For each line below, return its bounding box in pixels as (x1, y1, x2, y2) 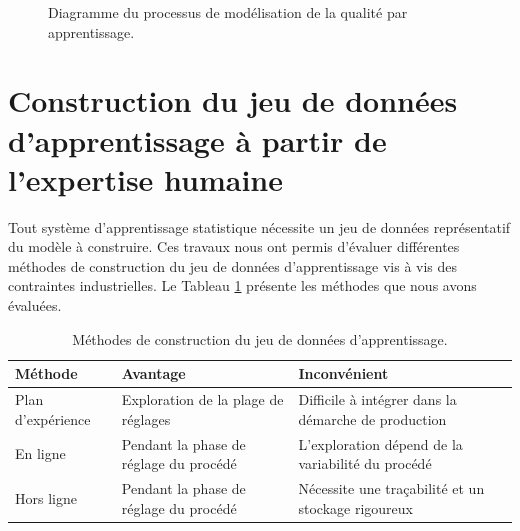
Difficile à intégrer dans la (298, 389, 457, 410)
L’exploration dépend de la (298, 433, 463, 454)
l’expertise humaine (8, 158, 284, 199)
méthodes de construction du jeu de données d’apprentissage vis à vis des (8, 255, 458, 276)
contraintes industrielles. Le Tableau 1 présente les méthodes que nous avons (8, 275, 477, 296)
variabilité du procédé (298, 453, 432, 474)
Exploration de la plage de (121, 389, 284, 410)
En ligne (15, 443, 66, 464)
